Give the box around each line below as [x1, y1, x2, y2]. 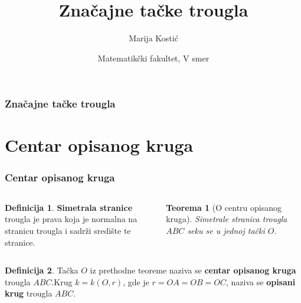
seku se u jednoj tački [187, 224, 265, 237]
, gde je [123, 275, 149, 288]
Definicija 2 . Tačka [5, 264, 78, 276]
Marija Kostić [129, 32, 178, 44]
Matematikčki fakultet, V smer [97, 51, 210, 64]
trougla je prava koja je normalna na [5, 213, 138, 225]
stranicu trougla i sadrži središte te [5, 224, 131, 237]
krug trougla [5, 287, 53, 299]
